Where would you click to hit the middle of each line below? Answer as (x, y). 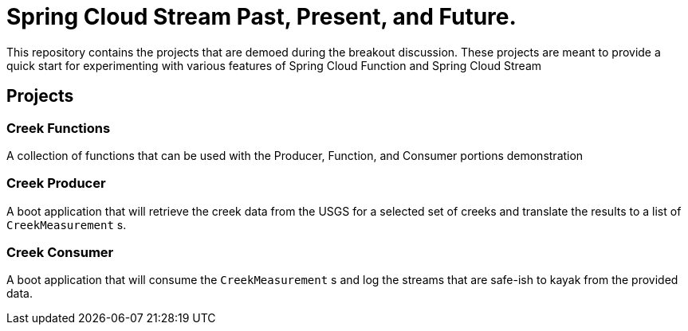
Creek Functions (59, 128)
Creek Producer (56, 183)
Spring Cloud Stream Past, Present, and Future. (261, 17)
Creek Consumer (60, 253)
